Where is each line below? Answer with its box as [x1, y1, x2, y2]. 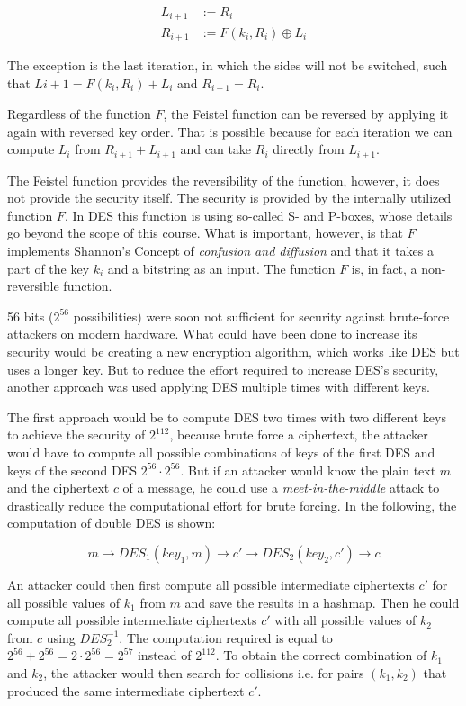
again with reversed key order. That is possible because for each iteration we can [7, 122, 453, 140]
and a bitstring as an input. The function [107, 258, 336, 277]
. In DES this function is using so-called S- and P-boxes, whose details [64, 205, 453, 224]
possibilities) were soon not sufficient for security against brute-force [73, 306, 450, 325]
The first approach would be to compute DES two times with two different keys [7, 407, 446, 426]
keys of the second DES [7, 460, 138, 479]
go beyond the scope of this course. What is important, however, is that [7, 223, 403, 242]
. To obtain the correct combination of [215, 646, 427, 665]
